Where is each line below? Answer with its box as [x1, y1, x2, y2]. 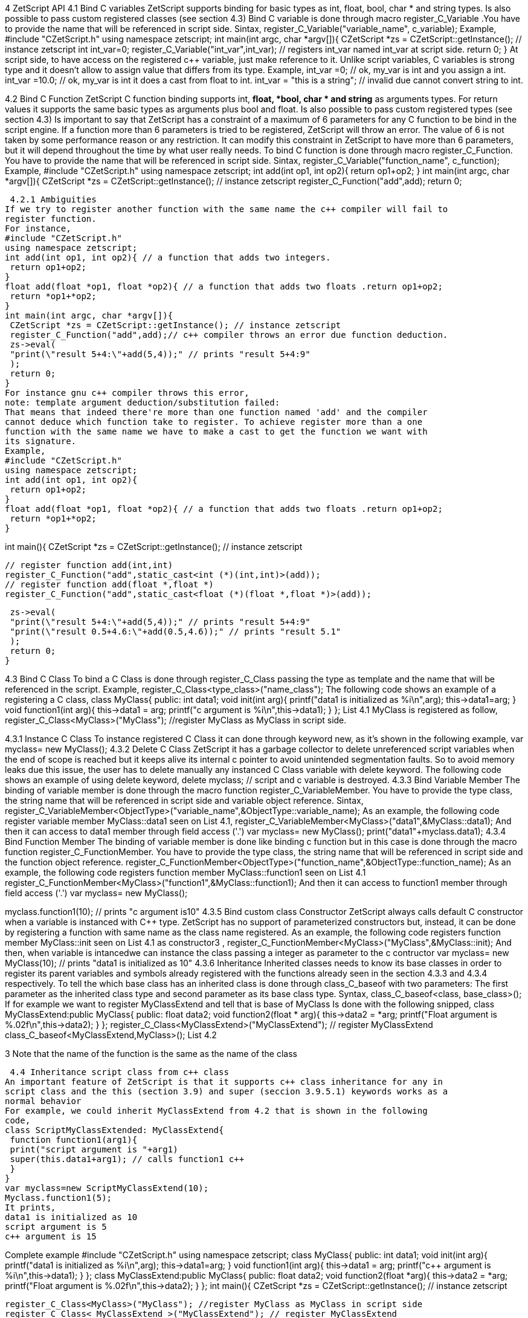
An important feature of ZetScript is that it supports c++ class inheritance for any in [5, 1077, 443, 1087]
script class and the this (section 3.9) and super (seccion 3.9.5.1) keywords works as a [5, 1087, 448, 1096]
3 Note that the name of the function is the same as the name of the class [5, 1048, 297, 1059]
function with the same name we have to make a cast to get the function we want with [5, 427, 428, 436]
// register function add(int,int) [5, 560, 173, 570]
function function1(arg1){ [10, 1135, 138, 1145]
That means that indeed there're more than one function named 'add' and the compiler [5, 407, 428, 417]
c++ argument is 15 [5, 1232, 97, 1241]
